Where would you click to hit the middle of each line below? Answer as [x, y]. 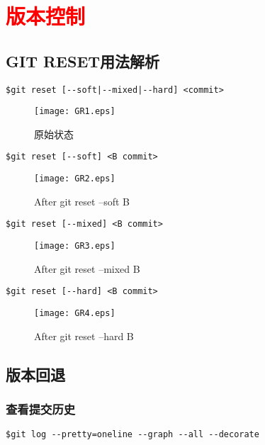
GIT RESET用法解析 [83, 61]
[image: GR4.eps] [75, 313]
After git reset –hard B [84, 336]
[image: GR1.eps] [75, 112]
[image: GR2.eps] [75, 179]
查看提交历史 [41, 409]
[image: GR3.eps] [75, 246]
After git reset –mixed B [87, 268]
